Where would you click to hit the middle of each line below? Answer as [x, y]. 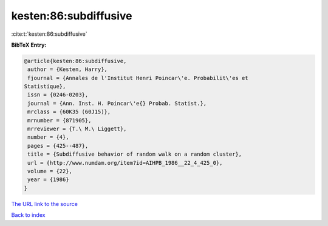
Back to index [28, 215]
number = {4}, [48, 137]
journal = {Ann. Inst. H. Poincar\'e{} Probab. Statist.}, [117, 103]
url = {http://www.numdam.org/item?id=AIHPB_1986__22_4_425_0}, [125, 163]
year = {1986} [48, 180]
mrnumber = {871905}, [60, 120]
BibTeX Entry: [29, 45]
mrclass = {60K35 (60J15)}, [69, 112]
